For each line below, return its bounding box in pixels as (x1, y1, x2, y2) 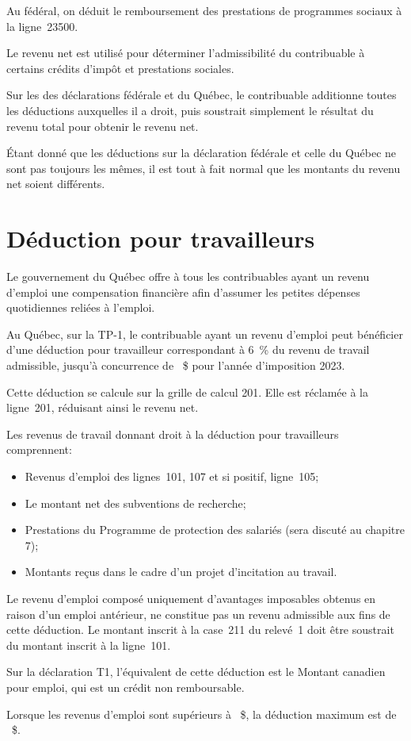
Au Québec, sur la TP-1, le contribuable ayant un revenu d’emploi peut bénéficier (6, 325, 403, 342)
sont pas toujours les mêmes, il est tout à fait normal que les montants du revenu (6, 159, 401, 176)
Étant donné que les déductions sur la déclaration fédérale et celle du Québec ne (6, 144, 397, 161)
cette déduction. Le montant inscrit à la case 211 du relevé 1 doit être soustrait (6, 621, 394, 638)
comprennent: (6, 441, 72, 458)
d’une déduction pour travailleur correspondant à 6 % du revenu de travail (6, 341, 370, 358)
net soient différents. (6, 175, 105, 192)
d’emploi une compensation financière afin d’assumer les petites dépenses (6, 283, 360, 300)
